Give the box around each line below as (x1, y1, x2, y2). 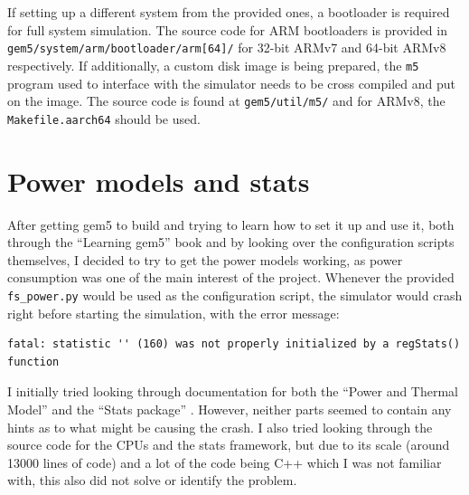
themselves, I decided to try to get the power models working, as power (7, 250, 403, 269)
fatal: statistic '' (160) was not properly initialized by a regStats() (7, 338, 461, 351)
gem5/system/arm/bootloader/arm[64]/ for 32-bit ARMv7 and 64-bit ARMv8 (7, 38, 446, 57)
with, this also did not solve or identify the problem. (7, 471, 297, 490)
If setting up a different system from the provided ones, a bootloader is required (7, 3, 450, 21)
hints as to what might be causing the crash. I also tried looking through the (7, 417, 433, 436)
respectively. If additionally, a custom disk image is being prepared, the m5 (7, 55, 419, 74)
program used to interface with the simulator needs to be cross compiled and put (7, 73, 456, 92)
